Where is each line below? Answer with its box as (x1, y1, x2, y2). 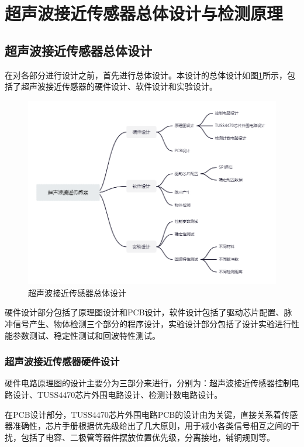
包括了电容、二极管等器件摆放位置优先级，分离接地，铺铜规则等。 (20, 431, 275, 443)
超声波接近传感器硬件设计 (5, 354, 120, 369)
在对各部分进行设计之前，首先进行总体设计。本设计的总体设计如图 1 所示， (5, 68, 287, 81)
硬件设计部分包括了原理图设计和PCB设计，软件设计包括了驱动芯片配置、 (5, 306, 284, 318)
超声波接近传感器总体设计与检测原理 (5, 1, 284, 25)
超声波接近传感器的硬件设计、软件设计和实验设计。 (20, 80, 217, 92)
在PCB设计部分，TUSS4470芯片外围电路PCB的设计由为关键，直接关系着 (5, 408, 282, 420)
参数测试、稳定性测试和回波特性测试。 (12, 329, 160, 341)
